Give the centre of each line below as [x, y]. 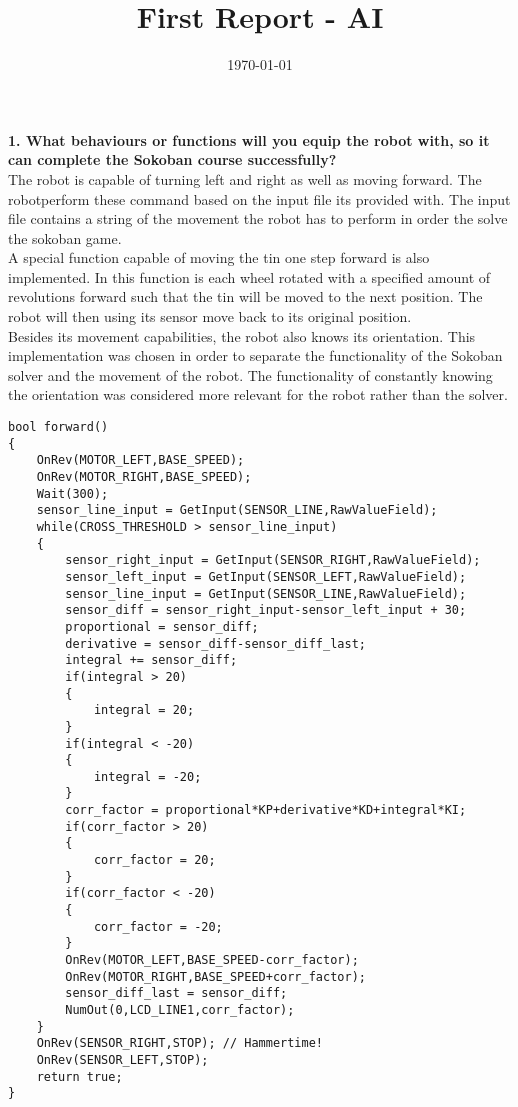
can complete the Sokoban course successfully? [172, 159]
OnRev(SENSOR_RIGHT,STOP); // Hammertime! [179, 1043]
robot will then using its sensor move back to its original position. [210, 316]
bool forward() [58, 427]
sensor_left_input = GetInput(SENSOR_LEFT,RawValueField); [266, 576]
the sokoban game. [65, 237]
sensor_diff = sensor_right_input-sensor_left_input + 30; [266, 610]
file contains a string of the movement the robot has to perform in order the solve [258, 218]
